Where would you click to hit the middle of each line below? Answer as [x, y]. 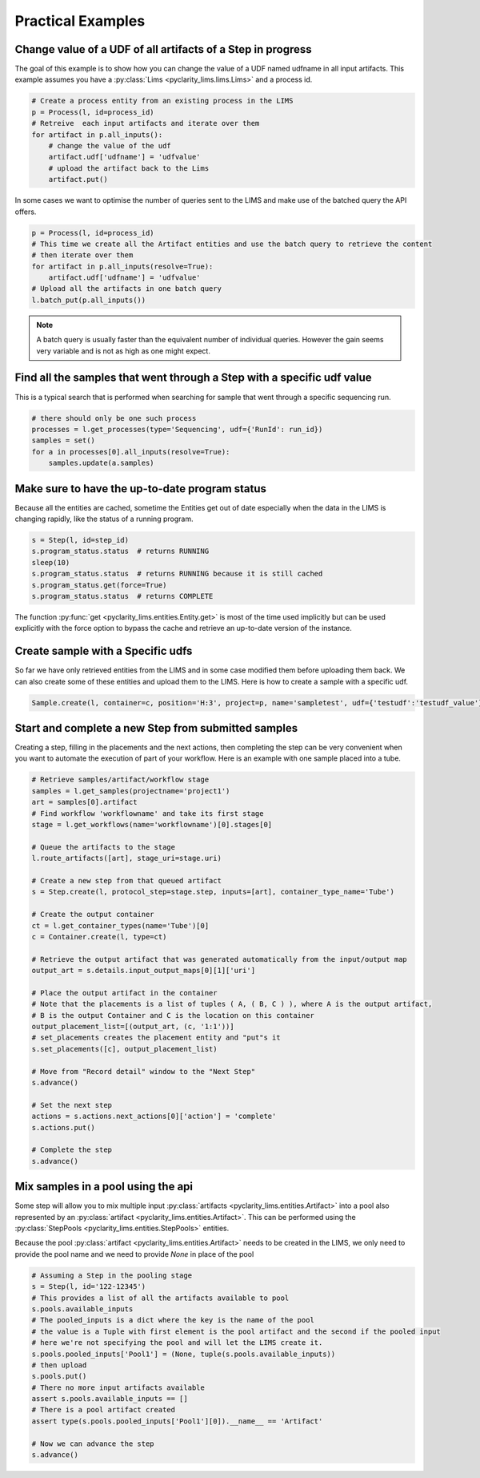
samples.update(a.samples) [102, 463]
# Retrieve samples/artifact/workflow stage [120, 780]
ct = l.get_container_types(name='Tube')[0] [120, 925]
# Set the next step [72, 1105]
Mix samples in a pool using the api [104, 1187]
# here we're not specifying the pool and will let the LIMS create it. [177, 1343]
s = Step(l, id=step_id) [80, 540]
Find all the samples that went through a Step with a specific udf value [193, 378]
